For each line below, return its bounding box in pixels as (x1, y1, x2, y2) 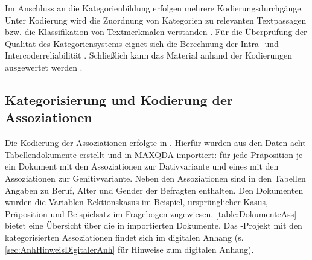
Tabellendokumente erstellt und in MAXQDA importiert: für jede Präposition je (5, 148, 303, 160)
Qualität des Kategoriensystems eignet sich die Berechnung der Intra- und (5, 37, 279, 49)
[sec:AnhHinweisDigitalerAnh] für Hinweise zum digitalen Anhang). (5, 243, 254, 255)
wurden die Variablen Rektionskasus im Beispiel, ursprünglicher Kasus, (5, 195, 268, 208)
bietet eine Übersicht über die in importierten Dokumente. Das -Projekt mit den (5, 219, 302, 232)
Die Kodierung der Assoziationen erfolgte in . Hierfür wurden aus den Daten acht (5, 136, 306, 149)
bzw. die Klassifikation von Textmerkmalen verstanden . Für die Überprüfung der (5, 25, 307, 38)
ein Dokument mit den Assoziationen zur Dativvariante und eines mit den (5, 160, 279, 173)
